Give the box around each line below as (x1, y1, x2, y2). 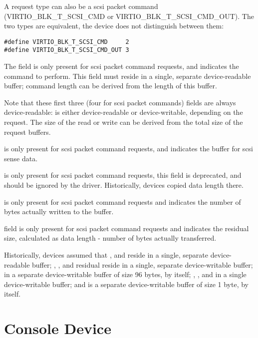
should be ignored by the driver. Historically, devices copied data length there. (4, 180, 244, 190)
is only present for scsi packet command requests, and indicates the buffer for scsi (4, 143, 253, 154)
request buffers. (4, 126, 51, 137)
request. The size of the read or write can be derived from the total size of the (4, 117, 243, 127)
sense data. (4, 153, 38, 163)
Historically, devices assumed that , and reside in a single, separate (4, 250, 208, 260)
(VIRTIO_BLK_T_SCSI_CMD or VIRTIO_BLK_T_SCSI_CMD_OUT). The (4, 10, 254, 21)
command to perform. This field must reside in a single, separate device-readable (4, 70, 251, 81)
